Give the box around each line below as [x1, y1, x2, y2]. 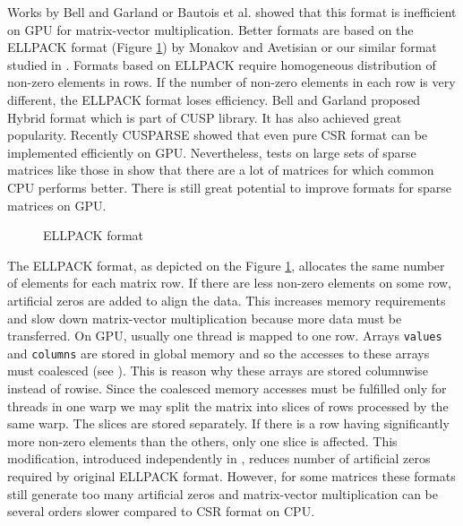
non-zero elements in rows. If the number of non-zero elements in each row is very [7, 73, 456, 91]
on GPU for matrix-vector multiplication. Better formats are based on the [7, 20, 414, 39]
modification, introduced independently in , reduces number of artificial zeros [7, 449, 431, 468]
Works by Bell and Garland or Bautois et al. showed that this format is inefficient [7, 3, 457, 21]
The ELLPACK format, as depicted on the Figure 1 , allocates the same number [7, 255, 445, 274]
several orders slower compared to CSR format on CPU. [7, 502, 315, 521]
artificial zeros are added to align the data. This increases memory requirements [7, 290, 446, 309]
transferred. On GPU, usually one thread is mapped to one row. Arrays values [7, 326, 442, 345]
